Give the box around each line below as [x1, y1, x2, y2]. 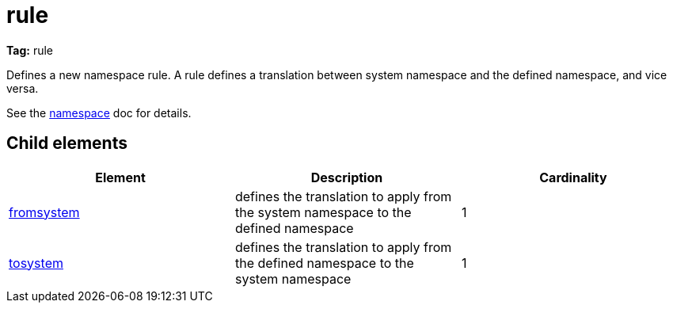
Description [310, 169, 383, 185]
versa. [6, 81, 39, 95]
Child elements [6, 133, 127, 154]
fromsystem [9, 204, 80, 220]
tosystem [9, 254, 63, 271]
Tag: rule [6, 43, 54, 57]
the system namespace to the [234, 204, 412, 220]
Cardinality [539, 169, 607, 185]
